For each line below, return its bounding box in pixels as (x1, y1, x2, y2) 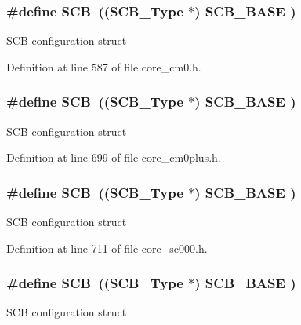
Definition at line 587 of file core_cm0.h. (6, 58, 201, 75)
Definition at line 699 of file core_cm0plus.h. (6, 149, 221, 166)
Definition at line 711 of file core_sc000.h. (6, 239, 208, 256)
